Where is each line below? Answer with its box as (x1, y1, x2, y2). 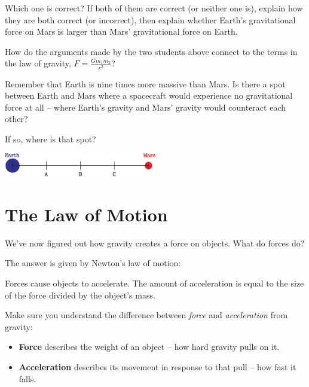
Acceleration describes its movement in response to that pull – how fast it (19, 360, 296, 373)
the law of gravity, (5, 57, 71, 69)
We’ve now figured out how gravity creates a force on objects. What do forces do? (5, 236, 305, 249)
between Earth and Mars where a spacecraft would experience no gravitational (5, 89, 293, 102)
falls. (19, 372, 36, 385)
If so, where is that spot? (5, 132, 96, 145)
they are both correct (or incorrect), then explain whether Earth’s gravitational (5, 13, 296, 26)
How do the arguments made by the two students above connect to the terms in (5, 45, 298, 57)
